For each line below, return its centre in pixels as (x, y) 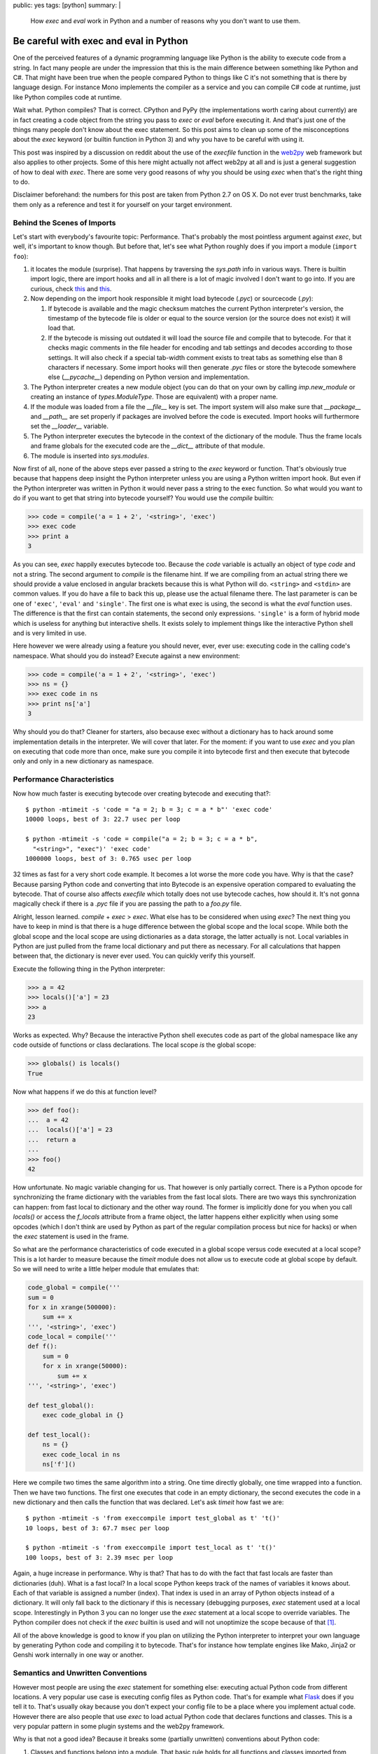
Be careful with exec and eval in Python (100, 41)
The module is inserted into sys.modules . (90, 455)
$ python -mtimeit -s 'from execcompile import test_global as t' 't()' (153, 1518)
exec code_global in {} (83, 1415)
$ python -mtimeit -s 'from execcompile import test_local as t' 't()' (151, 1548)
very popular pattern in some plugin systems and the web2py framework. (119, 1727)
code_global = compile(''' (74, 1288)
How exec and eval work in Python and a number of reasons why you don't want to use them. (166, 21)
